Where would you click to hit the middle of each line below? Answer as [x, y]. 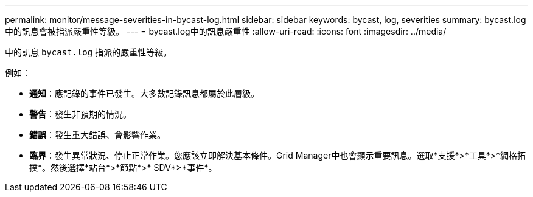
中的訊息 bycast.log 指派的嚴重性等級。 [89, 52]
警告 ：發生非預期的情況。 [80, 114]
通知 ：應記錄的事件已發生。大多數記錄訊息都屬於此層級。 [144, 93]
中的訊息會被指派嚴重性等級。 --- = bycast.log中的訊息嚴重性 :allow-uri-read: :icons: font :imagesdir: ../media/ [226, 31]
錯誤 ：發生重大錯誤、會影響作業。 [97, 135]
